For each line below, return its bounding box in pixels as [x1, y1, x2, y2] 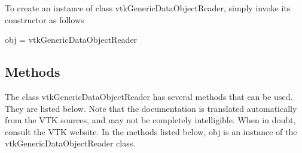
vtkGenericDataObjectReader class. [5, 137, 136, 149]
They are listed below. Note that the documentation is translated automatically [5, 102, 297, 114]
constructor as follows [5, 13, 84, 26]
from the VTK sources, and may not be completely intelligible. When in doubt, [5, 114, 296, 126]
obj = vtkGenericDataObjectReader [5, 33, 138, 46]
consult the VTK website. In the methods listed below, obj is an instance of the [5, 125, 297, 138]
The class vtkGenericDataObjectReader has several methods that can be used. [5, 90, 293, 102]
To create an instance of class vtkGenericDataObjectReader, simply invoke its [5, 2, 291, 14]
